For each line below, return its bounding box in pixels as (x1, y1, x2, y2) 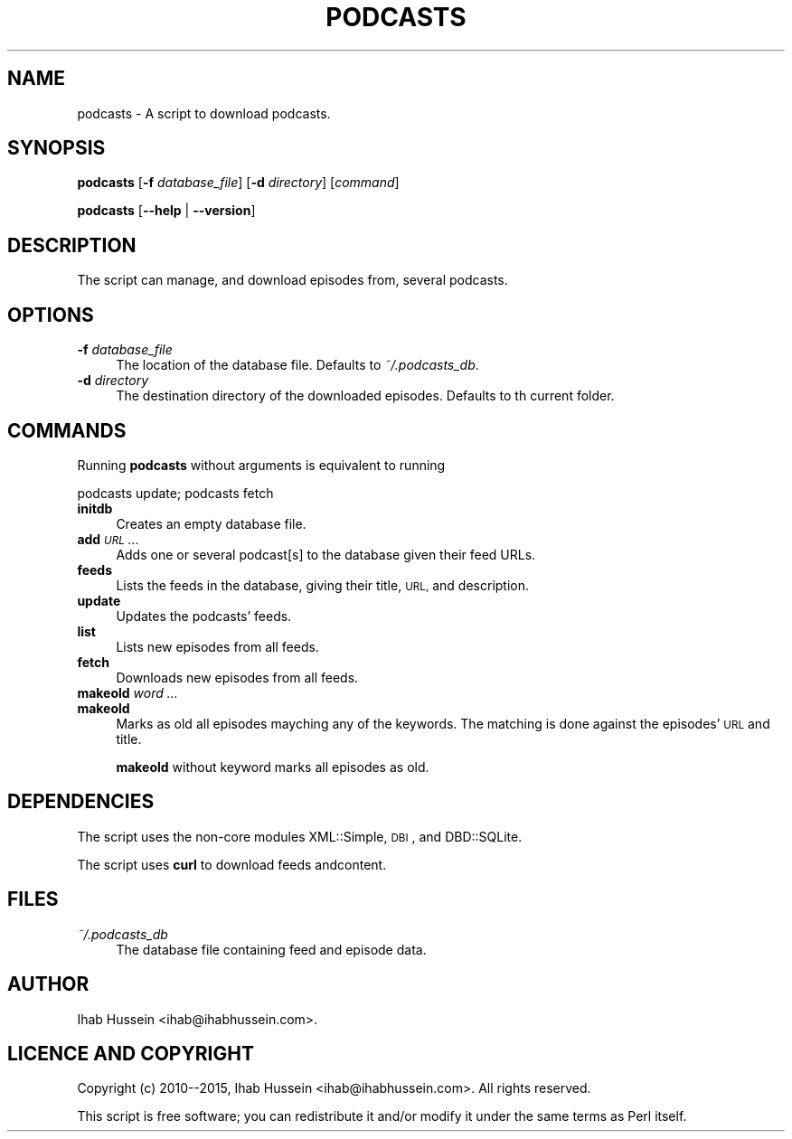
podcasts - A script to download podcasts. (77, 105, 331, 121)
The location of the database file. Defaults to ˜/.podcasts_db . (116, 357, 479, 373)
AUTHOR (7, 973, 90, 996)
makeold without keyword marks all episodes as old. (116, 758, 429, 775)
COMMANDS (7, 419, 127, 442)
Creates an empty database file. (116, 515, 306, 532)
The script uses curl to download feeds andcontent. (77, 856, 387, 872)
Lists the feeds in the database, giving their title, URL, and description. (116, 577, 530, 593)
